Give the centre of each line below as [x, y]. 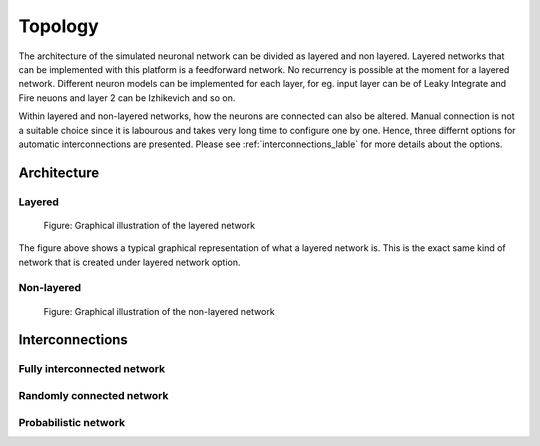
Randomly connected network [93, 395]
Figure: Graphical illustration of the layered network [149, 225]
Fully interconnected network [91, 369]
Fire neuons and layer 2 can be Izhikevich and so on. [127, 97]
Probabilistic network [71, 422]
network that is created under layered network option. [129, 262]
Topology [58, 26]
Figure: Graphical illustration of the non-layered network [159, 311]
